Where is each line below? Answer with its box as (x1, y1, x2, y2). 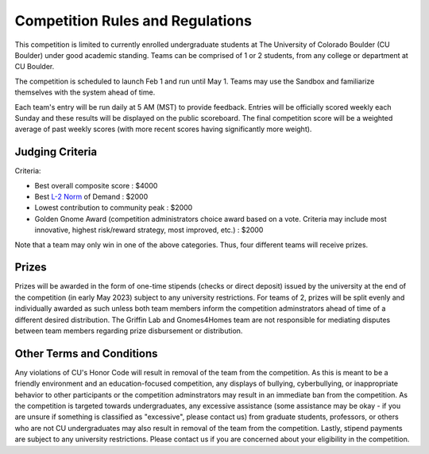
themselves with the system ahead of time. (14, 87, 156, 97)
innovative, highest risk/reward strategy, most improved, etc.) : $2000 (34, 225, 264, 235)
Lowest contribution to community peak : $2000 (34, 203, 193, 212)
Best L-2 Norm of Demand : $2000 (34, 192, 149, 201)
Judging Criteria (14, 146, 98, 159)
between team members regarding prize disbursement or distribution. (14, 326, 243, 336)
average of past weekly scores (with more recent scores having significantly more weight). (14, 124, 312, 134)
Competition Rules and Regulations (14, 12, 252, 29)
